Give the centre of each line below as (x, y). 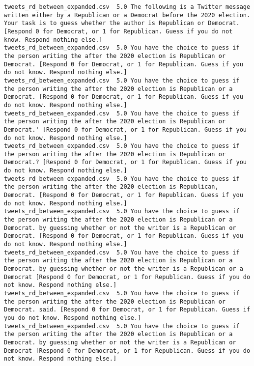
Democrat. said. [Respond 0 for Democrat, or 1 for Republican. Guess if (127, 310)
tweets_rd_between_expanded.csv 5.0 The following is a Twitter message (127, 7)
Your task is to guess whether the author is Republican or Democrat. (122, 23)
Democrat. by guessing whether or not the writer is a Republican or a (124, 269)
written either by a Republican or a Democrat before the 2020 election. (127, 15)
